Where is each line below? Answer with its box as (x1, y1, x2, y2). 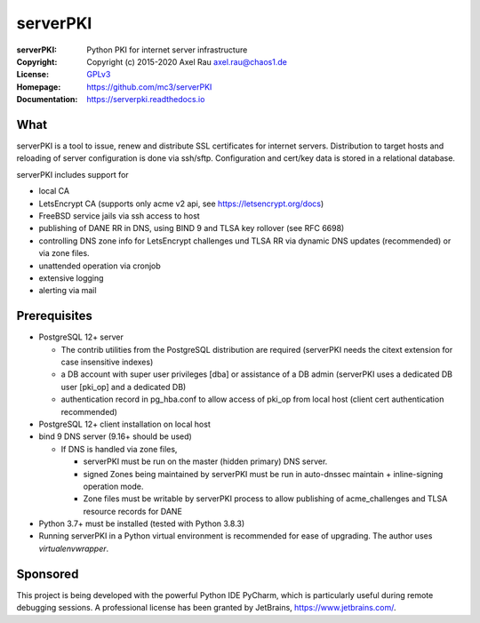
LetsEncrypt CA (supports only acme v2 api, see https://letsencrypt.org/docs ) (38, 198, 324, 209)
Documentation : (16, 94, 78, 105)
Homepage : (16, 81, 61, 92)
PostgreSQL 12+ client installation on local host (38, 419, 211, 429)
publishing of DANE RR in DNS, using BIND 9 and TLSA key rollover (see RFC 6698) (38, 223, 345, 234)
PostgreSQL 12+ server (38, 331, 124, 342)
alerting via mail (38, 285, 97, 296)
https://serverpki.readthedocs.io (86, 94, 205, 105)
